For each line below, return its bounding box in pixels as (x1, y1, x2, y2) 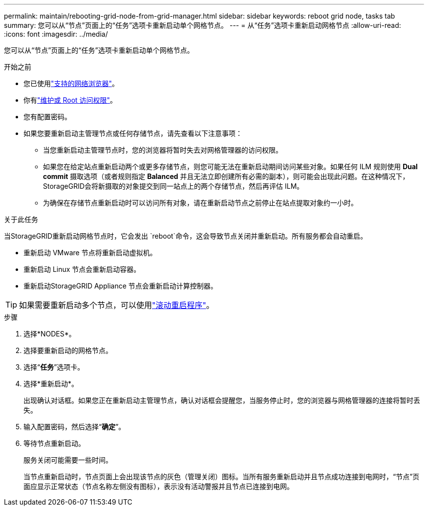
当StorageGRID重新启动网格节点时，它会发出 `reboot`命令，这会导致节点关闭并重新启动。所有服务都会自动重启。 (4, 232, 367, 240)
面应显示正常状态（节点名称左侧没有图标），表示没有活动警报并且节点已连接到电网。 (23, 482, 294, 490)
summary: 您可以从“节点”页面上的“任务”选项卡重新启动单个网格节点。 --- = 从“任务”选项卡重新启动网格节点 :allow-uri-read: (4, 21, 401, 29)
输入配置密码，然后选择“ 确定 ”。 (23, 422, 126, 431)
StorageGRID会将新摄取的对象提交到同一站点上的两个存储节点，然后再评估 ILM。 (43, 182, 304, 190)
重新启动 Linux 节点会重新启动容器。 (23, 265, 141, 273)
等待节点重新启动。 (23, 439, 85, 447)
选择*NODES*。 (23, 330, 76, 338)
